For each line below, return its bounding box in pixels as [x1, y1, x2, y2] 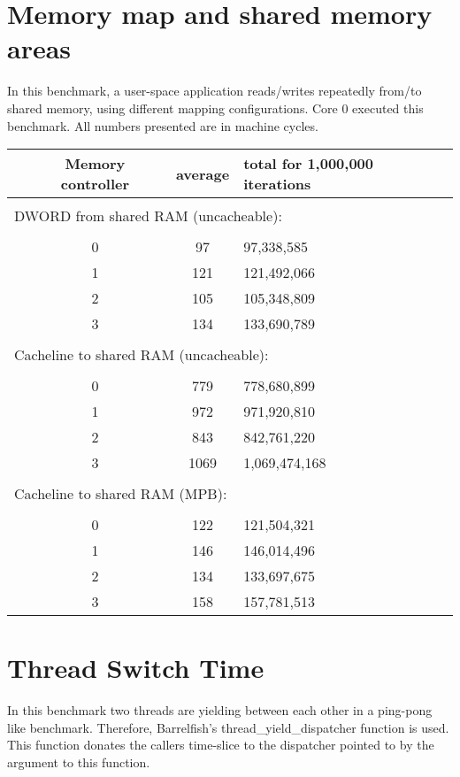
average [175, 163, 230, 184]
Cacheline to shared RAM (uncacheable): [14, 344, 269, 365]
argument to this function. [7, 753, 150, 771]
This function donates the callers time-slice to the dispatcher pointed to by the [7, 735, 434, 754]
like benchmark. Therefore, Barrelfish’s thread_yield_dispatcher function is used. [7, 718, 449, 736]
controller [60, 173, 130, 195]
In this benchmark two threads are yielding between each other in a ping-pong [7, 701, 433, 719]
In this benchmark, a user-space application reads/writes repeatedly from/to [7, 81, 422, 100]
